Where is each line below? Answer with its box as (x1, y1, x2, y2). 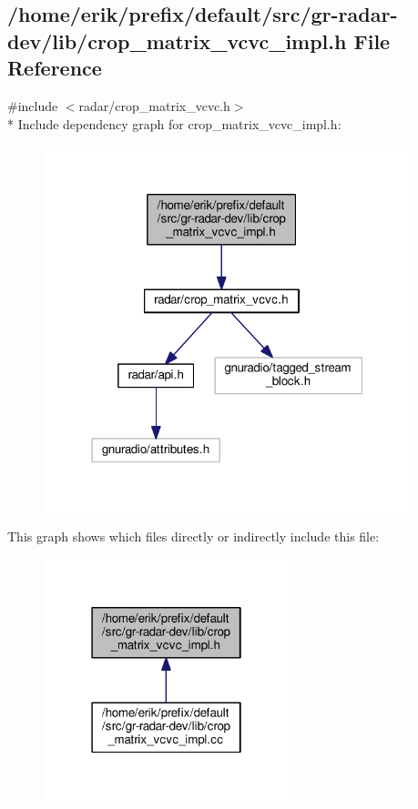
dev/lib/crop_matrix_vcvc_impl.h (7, 26, 347, 55)
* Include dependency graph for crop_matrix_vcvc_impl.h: (7, 114, 342, 133)
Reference (7, 54, 102, 82)
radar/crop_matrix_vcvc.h (78, 96, 230, 115)
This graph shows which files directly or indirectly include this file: (7, 527, 380, 546)
